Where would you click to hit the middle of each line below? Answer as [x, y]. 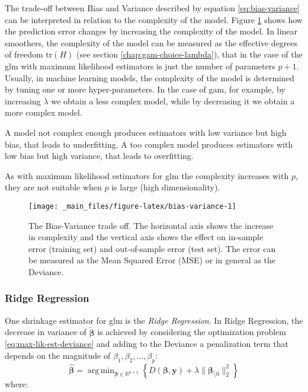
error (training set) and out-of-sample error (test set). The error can [152, 248]
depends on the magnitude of [58, 355]
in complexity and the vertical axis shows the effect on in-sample [146, 237]
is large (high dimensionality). [166, 187]
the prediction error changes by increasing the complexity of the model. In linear [151, 31]
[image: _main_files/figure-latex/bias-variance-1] [132, 206]
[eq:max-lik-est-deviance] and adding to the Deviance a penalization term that [147, 344]
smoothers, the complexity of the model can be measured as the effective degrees [151, 42]
